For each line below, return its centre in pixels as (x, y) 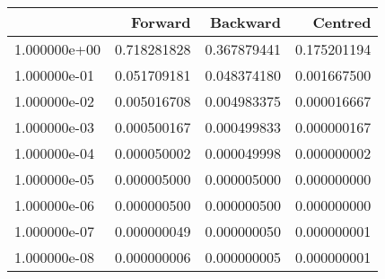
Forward (161, 22)
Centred (342, 22)
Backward (245, 22)
